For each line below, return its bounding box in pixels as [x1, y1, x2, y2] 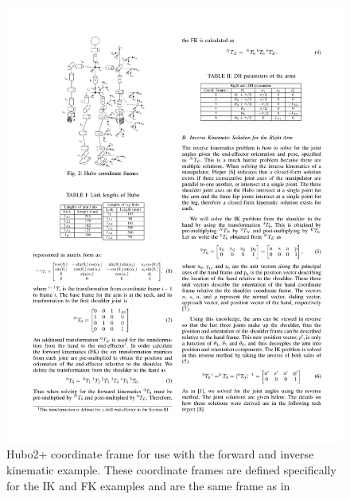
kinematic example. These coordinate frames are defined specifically [6, 462, 336, 478]
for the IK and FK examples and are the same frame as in [6, 477, 290, 493]
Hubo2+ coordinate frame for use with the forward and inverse [6, 446, 314, 462]
